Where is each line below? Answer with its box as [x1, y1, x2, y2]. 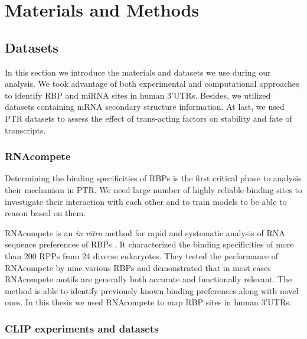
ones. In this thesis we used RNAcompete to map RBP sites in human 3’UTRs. [5, 296, 292, 308]
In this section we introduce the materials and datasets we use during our [5, 66, 271, 78]
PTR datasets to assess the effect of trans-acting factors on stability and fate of [5, 112, 292, 124]
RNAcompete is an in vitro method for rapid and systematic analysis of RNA [5, 226, 285, 239]
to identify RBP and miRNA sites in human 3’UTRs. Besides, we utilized [5, 89, 271, 101]
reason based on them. [5, 207, 86, 219]
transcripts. [5, 123, 46, 136]
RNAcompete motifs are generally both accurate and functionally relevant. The [5, 273, 292, 285]
